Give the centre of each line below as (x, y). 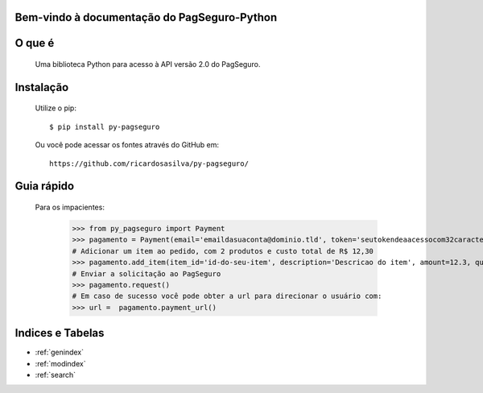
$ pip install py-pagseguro (105, 126)
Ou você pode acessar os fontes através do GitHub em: (127, 145)
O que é (35, 43)
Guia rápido (45, 186)
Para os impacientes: (70, 207)
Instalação (42, 87)
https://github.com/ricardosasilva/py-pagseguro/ (149, 163)
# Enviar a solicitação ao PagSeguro (147, 273)
